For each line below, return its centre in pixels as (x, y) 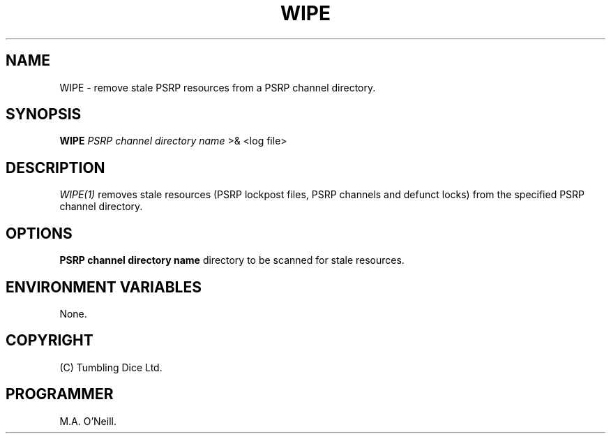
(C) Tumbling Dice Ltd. (111, 367)
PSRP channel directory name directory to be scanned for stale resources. (232, 260)
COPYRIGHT (50, 341)
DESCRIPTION (55, 168)
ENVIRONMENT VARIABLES (104, 287)
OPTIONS (39, 233)
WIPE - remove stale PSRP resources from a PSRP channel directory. (218, 87)
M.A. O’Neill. (88, 421)
